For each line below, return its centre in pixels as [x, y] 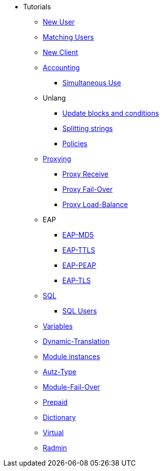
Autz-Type [60, 372]
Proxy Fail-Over [88, 189]
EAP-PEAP [79, 265]
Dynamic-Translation [76, 341]
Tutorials [37, 7]
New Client [60, 52]
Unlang [54, 98]
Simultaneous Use [92, 83]
